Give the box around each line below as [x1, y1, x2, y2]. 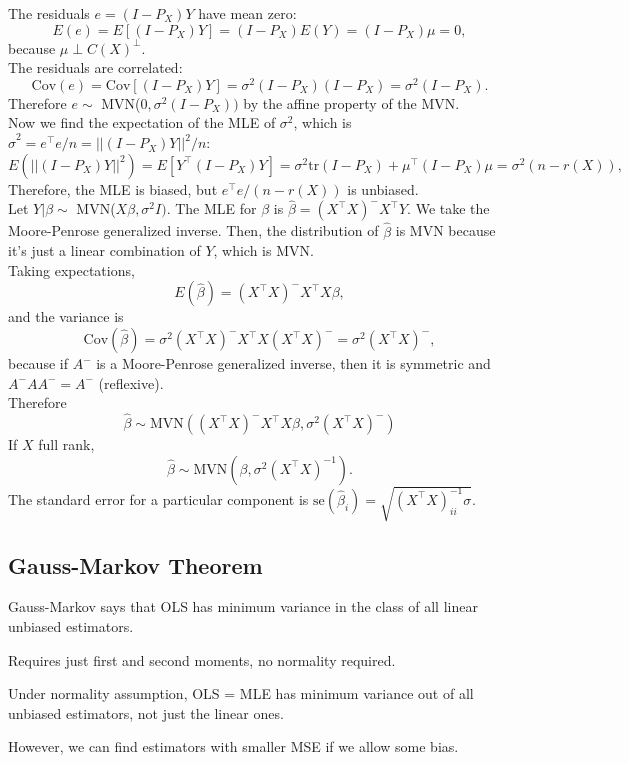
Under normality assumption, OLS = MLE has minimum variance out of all [8, 683, 474, 704]
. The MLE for [166, 198, 257, 219]
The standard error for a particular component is [8, 488, 309, 509]
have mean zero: [198, 3, 297, 23]
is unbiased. [347, 178, 419, 199]
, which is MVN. [213, 240, 314, 261]
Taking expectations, [8, 259, 135, 280]
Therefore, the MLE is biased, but [8, 178, 218, 199]
